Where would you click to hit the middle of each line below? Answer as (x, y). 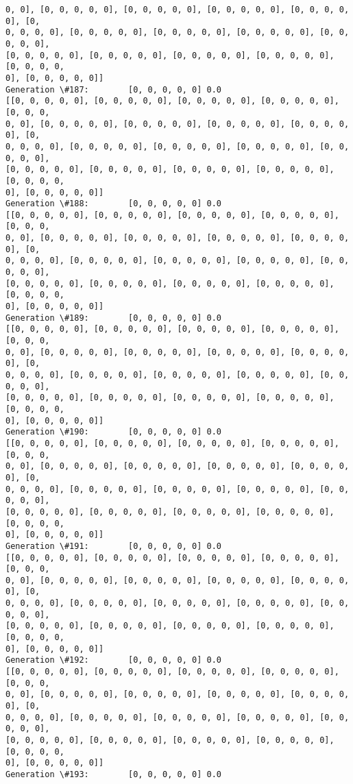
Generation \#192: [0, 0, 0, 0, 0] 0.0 (113, 660)
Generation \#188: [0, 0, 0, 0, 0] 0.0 (113, 204)
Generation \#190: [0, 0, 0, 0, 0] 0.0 (113, 432)
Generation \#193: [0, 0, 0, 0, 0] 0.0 (113, 774)
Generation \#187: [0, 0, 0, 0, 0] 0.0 (113, 89)
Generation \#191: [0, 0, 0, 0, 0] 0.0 (113, 546)
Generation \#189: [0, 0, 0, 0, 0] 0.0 (113, 318)
